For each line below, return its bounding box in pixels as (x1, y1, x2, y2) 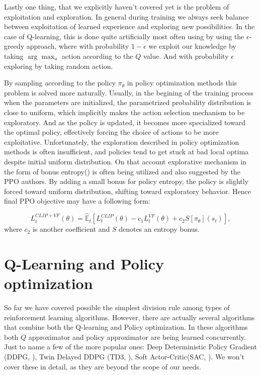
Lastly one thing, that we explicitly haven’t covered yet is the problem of (4, 2, 229, 12)
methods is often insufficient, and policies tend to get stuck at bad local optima (4, 146, 249, 157)
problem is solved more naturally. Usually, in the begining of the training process (4, 87, 254, 98)
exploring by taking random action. (4, 60, 113, 71)
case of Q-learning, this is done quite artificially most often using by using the (4, 31, 244, 41)
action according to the (61, 50, 133, 61)
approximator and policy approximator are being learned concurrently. (28, 331, 246, 342)
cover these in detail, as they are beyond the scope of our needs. (4, 361, 201, 371)
